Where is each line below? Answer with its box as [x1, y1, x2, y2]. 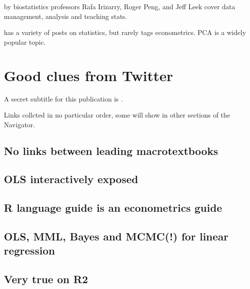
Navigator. [4, 119, 35, 129]
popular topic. [4, 36, 46, 47]
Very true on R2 [4, 272, 88, 287]
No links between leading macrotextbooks [4, 143, 218, 158]
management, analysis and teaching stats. [4, 11, 127, 21]
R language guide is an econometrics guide [4, 200, 222, 215]
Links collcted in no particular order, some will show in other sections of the [4, 110, 231, 120]
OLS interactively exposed [4, 171, 139, 187]
